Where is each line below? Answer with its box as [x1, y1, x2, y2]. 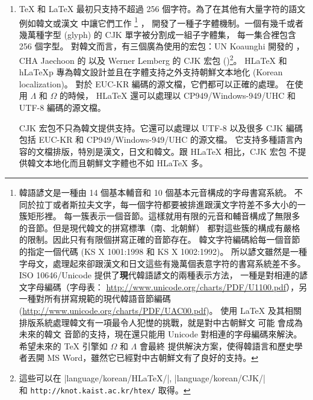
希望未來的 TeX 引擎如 [19, 339, 108, 352]
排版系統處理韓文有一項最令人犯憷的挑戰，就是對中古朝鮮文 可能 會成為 [19, 316, 303, 328]
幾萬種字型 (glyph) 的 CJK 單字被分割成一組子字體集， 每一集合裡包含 [19, 28, 297, 40]
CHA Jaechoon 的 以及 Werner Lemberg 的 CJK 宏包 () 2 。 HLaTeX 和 [19, 52, 287, 66]
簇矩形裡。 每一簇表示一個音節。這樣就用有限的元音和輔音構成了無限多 [19, 210, 300, 222]
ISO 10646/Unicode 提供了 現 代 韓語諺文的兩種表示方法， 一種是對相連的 [19, 269, 300, 281]
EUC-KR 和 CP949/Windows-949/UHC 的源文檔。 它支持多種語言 [39, 133, 294, 146]
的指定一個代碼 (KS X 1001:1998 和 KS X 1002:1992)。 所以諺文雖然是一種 [19, 245, 308, 257]
